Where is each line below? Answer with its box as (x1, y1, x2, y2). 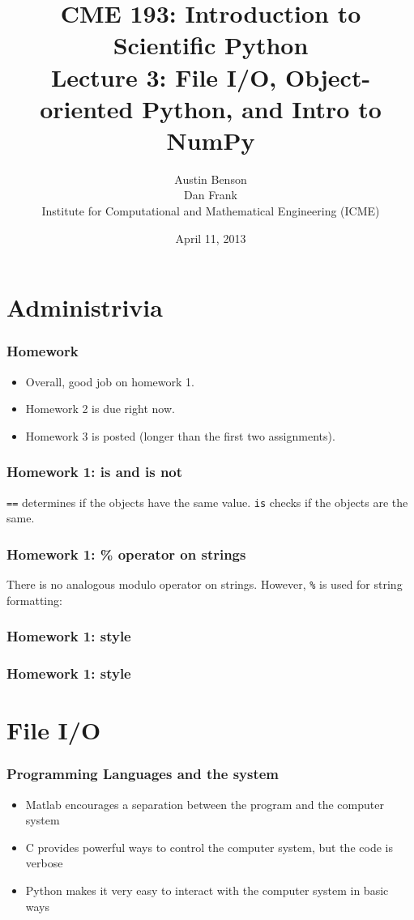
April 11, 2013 (175, 229, 246, 246)
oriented (40, 92, 134, 125)
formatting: (6, 591, 62, 608)
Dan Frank (184, 186, 237, 203)
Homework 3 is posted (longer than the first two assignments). (25, 427, 335, 444)
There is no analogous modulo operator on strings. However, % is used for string (6, 576, 403, 593)
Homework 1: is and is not (6, 462, 183, 482)
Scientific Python (113, 28, 309, 62)
